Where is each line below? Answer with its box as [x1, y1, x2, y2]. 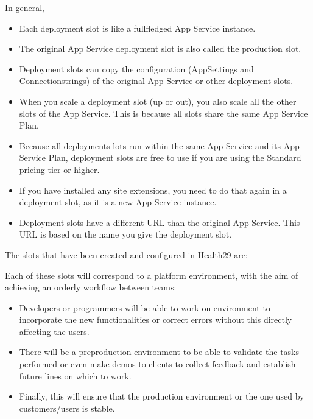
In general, [5, 1, 44, 13]
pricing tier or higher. [19, 163, 100, 175]
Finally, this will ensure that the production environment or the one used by [19, 390, 304, 403]
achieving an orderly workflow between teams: [5, 281, 177, 294]
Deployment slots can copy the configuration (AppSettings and [19, 62, 254, 75]
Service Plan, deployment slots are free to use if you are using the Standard [19, 151, 301, 164]
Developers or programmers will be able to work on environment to [19, 301, 270, 314]
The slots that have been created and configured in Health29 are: [5, 248, 248, 261]
